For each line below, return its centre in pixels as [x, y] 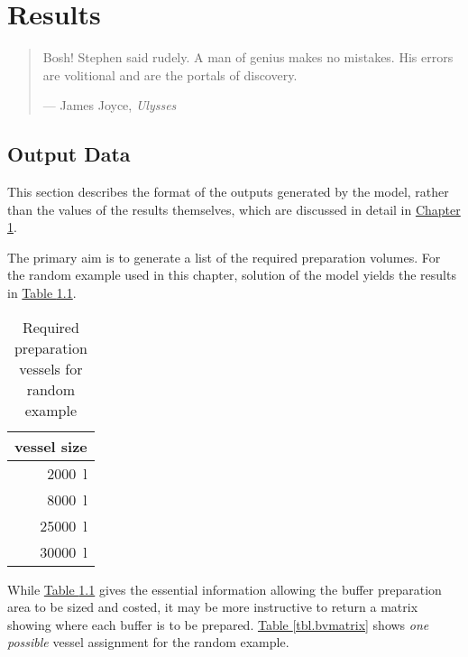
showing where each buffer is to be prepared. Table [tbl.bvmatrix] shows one [218, 624]
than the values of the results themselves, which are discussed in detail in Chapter [234, 209]
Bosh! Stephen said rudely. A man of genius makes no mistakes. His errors [248, 57]
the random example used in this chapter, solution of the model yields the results [232, 275]
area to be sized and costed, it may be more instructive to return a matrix [213, 607]
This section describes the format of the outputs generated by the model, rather [228, 192]
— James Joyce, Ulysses [110, 105]
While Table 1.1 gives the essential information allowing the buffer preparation [225, 589]
